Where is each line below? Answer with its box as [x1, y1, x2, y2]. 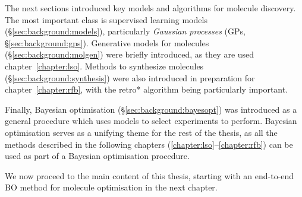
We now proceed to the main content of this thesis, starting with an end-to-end [5, 169, 294, 182]
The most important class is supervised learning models [5, 13, 207, 26]
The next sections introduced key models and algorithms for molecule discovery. [5, 2, 296, 14]
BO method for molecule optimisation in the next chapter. [5, 181, 218, 193]
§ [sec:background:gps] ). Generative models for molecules [5, 36, 209, 49]
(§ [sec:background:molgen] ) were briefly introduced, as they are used [5, 48, 254, 61]
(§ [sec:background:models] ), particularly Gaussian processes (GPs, [5, 25, 246, 37]
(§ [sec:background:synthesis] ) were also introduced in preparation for [5, 71, 255, 84]
